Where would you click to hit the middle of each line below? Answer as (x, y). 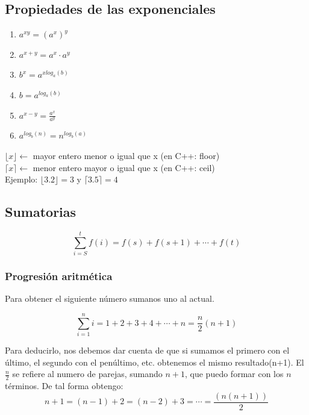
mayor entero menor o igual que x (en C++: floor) (126, 155)
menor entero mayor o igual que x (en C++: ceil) (124, 167)
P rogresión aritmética (59, 276)
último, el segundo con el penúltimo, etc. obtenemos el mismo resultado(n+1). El (154, 362)
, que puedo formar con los (234, 374)
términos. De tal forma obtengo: (64, 386)
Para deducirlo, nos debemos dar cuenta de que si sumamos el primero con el (147, 350)
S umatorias (41, 212)
